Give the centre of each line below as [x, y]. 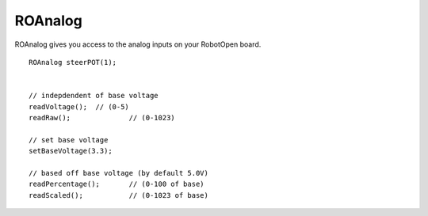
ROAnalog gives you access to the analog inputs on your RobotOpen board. [138, 44]
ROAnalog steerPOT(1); [73, 62]
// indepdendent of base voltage [94, 96]
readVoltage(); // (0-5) [79, 106]
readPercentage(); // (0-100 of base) [117, 184]
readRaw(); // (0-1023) [102, 117]
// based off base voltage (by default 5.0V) [119, 173]
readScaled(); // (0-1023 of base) [119, 195]
